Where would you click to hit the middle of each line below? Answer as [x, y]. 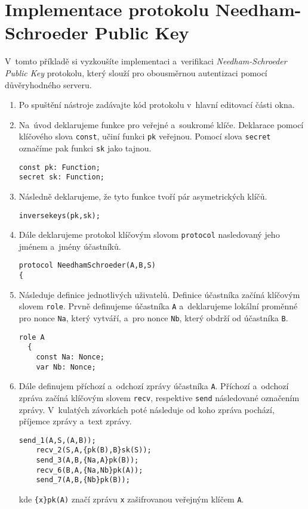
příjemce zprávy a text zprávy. [75, 421]
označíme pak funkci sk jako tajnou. [85, 148]
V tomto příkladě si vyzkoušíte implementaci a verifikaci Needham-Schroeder [146, 61]
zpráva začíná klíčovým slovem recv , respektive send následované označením [159, 397]
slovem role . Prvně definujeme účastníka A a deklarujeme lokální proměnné [158, 306]
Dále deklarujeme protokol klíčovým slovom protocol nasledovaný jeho [149, 235]
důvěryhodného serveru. [48, 84]
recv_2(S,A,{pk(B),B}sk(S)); [94, 450]
